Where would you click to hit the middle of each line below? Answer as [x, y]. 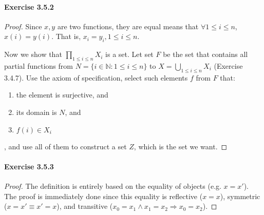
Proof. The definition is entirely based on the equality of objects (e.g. [113, 185]
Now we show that [33, 54]
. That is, [66, 36]
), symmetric [240, 196]
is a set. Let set [129, 54]
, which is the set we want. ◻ [181, 146]
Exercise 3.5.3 [29, 166]
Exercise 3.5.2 [29, 6]
